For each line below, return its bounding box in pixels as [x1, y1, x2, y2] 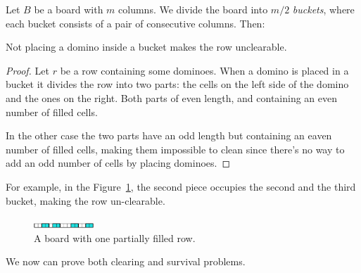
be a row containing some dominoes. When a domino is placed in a [60, 63, 349, 77]
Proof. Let [6, 63, 49, 77]
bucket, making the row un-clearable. [6, 193, 165, 208]
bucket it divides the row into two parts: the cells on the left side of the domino [6, 77, 349, 91]
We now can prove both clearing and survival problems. [6, 254, 246, 269]
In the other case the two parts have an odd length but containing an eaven [6, 128, 332, 143]
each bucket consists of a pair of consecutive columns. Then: [6, 15, 265, 30]
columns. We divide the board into [118, 2, 268, 16]
